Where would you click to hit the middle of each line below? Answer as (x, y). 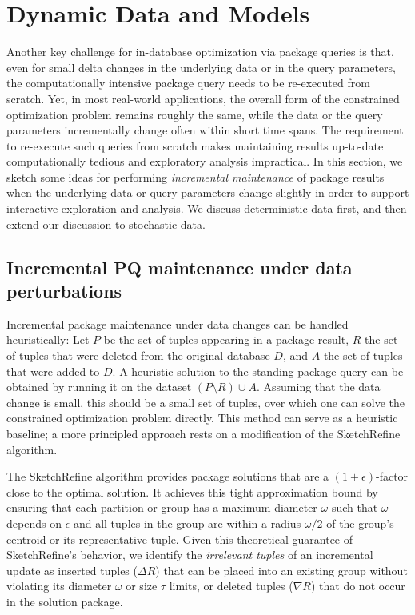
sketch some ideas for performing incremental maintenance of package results (196, 176)
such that (355, 507)
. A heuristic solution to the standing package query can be (258, 371)
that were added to (53, 371)
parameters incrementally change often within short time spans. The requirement (205, 130)
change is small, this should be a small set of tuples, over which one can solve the (206, 402)
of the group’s (360, 523)
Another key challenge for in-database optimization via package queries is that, (200, 52)
